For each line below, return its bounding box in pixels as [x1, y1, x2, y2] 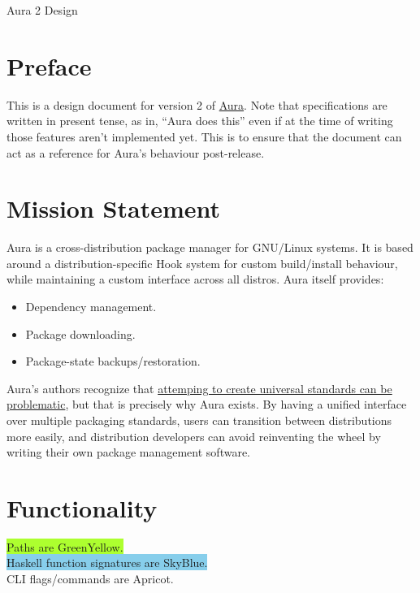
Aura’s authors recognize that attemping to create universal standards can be [6, 379, 392, 396]
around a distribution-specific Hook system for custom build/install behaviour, [6, 254, 398, 271]
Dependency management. [25, 298, 157, 314]
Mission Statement [6, 192, 221, 225]
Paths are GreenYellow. [6, 538, 123, 555]
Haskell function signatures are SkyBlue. [6, 554, 208, 571]
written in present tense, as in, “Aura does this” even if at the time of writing [6, 112, 393, 129]
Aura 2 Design [6, 2, 78, 18]
